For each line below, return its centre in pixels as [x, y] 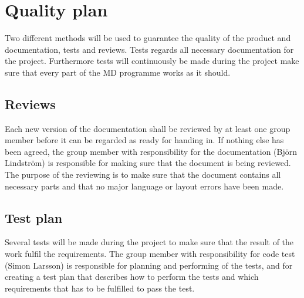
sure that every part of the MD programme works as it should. [118, 72]
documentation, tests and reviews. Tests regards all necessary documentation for [149, 49]
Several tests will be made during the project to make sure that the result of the [149, 242]
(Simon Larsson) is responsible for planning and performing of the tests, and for [149, 265]
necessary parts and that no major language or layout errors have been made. [144, 186]
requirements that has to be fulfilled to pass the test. [100, 288]
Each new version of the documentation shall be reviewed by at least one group [148, 128]
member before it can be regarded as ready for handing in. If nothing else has [144, 140]
